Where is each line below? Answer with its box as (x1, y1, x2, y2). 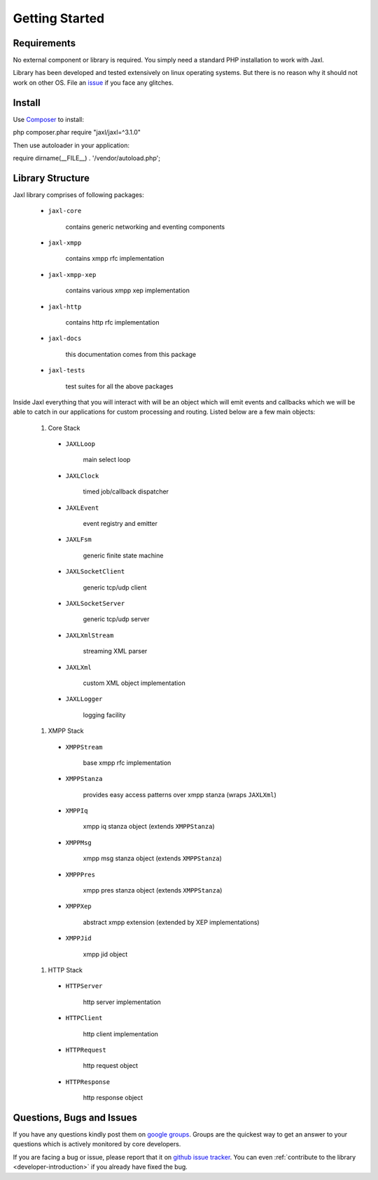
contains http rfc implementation (65, 318, 160, 326)
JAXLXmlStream (65, 631, 114, 639)
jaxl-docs (48, 334, 82, 343)
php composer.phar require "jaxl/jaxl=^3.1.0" (13, 128, 141, 137)
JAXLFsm (65, 536, 92, 543)
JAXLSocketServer (65, 599, 125, 607)
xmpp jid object (83, 950, 128, 958)
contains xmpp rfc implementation (65, 255, 164, 263)
